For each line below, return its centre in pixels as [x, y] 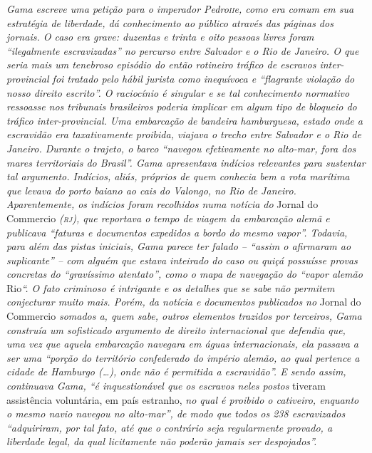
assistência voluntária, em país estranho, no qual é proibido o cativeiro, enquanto [183, 399]
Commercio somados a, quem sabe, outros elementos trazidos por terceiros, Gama [184, 316]
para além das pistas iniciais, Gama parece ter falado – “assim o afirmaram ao [179, 246]
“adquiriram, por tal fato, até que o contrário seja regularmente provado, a [170, 427]
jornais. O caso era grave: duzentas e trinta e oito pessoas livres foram [160, 37]
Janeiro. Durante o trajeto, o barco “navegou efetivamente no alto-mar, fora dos [181, 148]
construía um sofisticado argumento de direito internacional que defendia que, [176, 329]
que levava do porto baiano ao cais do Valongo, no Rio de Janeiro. [151, 190]
